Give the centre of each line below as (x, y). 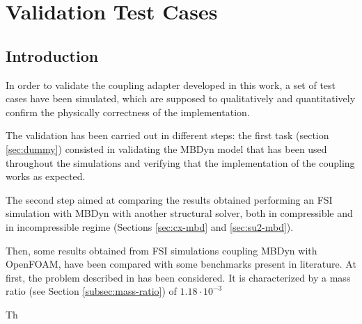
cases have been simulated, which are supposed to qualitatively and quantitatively (181, 98)
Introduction (52, 55)
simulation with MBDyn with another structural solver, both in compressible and (179, 213)
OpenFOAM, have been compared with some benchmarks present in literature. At (181, 264)
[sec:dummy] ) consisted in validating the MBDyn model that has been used (166, 148)
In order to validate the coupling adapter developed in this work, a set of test (171, 84)
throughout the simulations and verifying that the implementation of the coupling (180, 162)
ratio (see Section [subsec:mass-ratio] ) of (91, 291)
